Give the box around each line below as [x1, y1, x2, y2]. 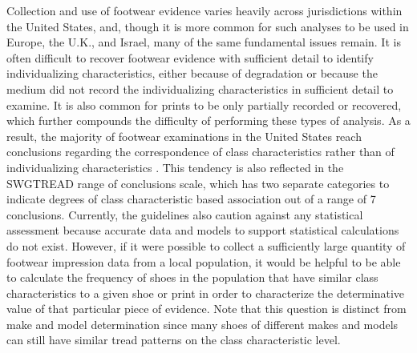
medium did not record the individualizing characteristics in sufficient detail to [6, 80, 394, 97]
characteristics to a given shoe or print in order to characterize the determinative [6, 284, 404, 301]
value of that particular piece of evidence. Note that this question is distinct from [6, 300, 407, 317]
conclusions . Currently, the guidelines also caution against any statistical [6, 206, 363, 223]
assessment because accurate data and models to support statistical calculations [6, 222, 399, 239]
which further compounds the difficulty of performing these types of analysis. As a [6, 112, 411, 129]
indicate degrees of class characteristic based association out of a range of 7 [6, 191, 376, 207]
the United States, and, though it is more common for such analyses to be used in [6, 18, 409, 34]
